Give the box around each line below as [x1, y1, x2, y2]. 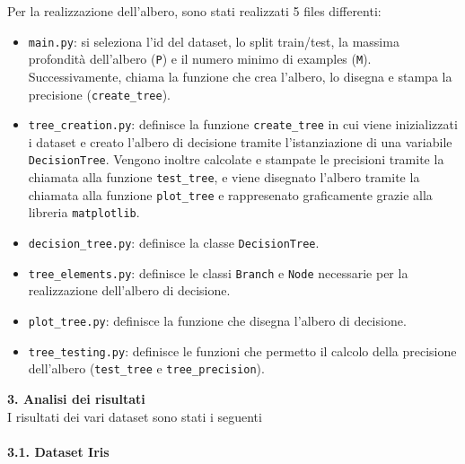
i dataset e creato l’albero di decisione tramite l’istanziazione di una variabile [28, 132, 452, 151]
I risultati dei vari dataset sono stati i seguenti [7, 407, 262, 425]
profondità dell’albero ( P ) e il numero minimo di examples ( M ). [28, 49, 372, 68]
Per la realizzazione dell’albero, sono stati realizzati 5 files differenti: [7, 2, 382, 20]
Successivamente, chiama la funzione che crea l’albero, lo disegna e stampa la [28, 66, 452, 85]
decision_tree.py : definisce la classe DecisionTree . [28, 233, 320, 252]
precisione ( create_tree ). [28, 84, 171, 103]
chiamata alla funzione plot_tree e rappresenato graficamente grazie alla [28, 185, 433, 204]
